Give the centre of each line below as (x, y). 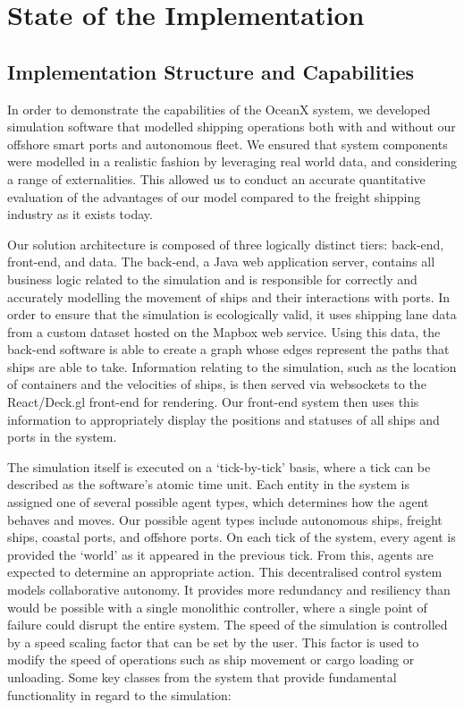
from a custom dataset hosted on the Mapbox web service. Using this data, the (224, 331)
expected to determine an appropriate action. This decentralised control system (225, 572)
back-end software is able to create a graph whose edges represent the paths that (228, 349)
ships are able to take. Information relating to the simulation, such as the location (232, 366)
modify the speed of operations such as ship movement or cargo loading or (211, 659)
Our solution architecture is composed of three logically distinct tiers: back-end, (226, 244)
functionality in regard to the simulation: (119, 694)
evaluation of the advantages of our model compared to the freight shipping (214, 196)
